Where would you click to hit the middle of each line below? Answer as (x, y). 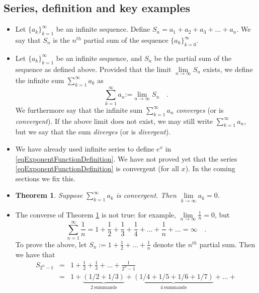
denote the (169, 244)
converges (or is (200, 109)
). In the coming (210, 168)
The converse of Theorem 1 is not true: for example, (96, 214)
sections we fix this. (46, 178)
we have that (35, 254)
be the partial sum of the (193, 58)
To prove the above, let (51, 244)
